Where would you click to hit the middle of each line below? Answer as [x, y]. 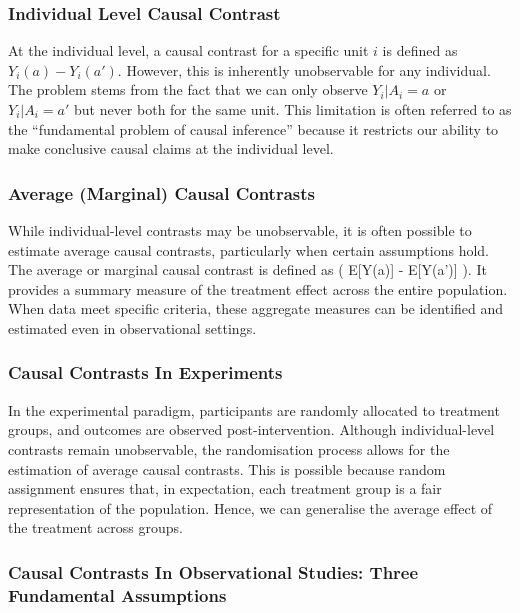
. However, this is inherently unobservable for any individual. [304, 69]
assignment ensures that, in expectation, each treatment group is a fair [225, 488]
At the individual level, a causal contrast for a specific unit [188, 50]
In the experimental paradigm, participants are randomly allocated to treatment [254, 409]
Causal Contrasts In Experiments [145, 372]
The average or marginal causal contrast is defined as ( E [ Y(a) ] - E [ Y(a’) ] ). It [247, 269]
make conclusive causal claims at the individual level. [171, 148]
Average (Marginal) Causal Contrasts [161, 192]
